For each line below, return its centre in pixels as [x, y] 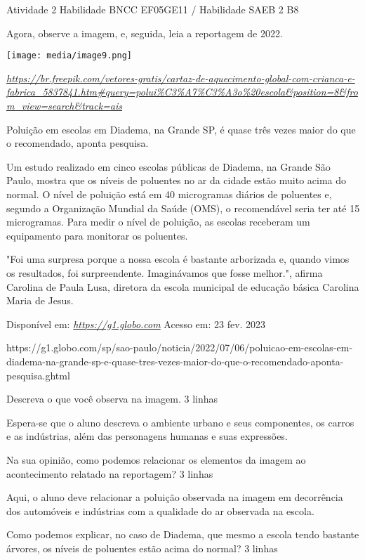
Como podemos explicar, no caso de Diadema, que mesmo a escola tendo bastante [183, 534]
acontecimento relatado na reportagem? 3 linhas [110, 473]
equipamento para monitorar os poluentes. [97, 235]
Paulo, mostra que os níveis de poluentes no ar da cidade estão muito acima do [177, 180]
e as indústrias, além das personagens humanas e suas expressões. [147, 436]
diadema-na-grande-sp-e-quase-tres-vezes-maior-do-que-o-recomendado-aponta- [175, 361]
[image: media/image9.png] [69, 56]
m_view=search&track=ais [64, 106]
